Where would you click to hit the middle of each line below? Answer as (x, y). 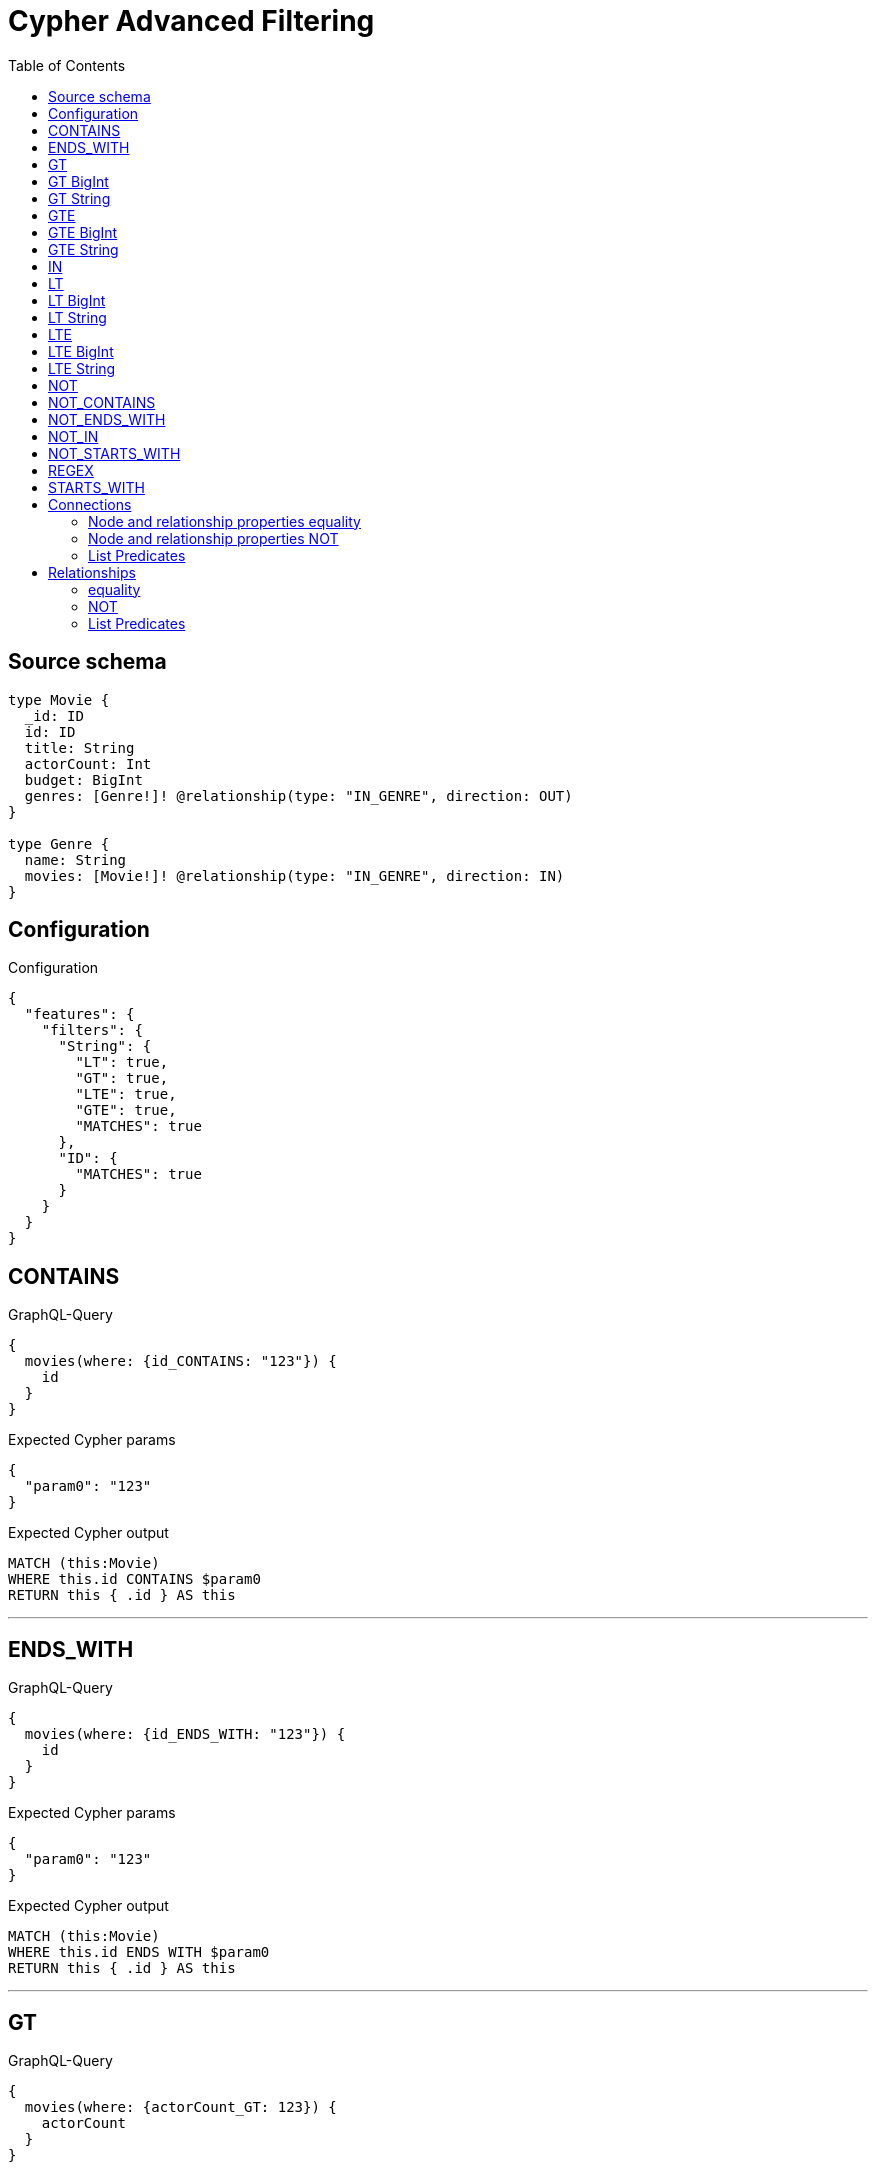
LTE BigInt (81, 351)
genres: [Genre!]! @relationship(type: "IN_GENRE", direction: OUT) (298, 795)
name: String (75, 859)
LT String (77, 317)
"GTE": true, (126, 1110)
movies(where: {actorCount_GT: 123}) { (180, 2106)
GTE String (83, 249)
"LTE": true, (126, 1094)
